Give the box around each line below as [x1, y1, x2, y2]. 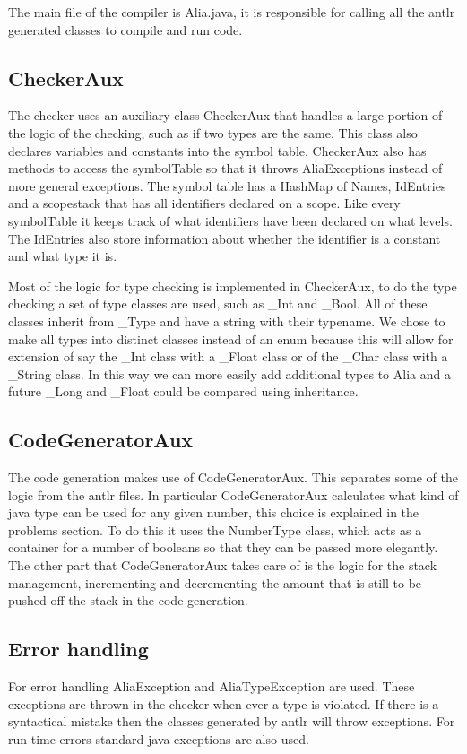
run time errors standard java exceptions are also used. [8, 729, 309, 748]
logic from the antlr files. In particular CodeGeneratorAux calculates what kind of [8, 485, 459, 504]
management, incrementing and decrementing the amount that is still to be [8, 573, 422, 592]
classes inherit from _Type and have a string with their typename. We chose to [8, 311, 445, 330]
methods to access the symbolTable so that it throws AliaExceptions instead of [8, 159, 443, 178]
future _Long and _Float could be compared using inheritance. [8, 382, 359, 401]
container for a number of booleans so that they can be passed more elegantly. [8, 538, 438, 557]
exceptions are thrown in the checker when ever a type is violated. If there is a [8, 694, 439, 713]
